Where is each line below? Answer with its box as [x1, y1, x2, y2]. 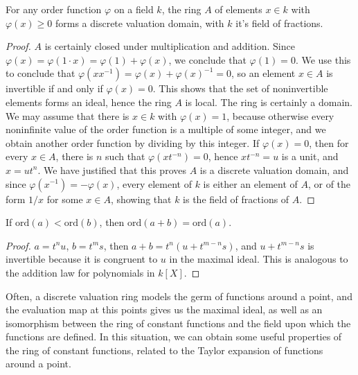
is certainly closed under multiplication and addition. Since [44, 39, 295, 53]
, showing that [110, 191, 172, 206]
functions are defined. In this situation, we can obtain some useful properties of [6, 329, 342, 344]
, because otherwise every [226, 108, 334, 123]
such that [105, 149, 145, 164]
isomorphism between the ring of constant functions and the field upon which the [6, 315, 351, 330]
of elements [215, 2, 262, 16]
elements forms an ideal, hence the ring [6, 94, 172, 109]
